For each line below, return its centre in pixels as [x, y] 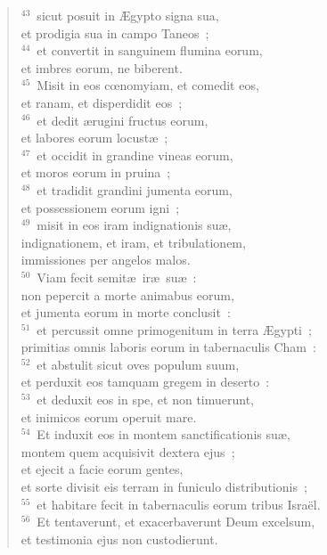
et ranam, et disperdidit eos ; [102, 102]
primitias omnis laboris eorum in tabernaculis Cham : [168, 347]
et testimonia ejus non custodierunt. [119, 539]
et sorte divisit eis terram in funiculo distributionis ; [164, 487]
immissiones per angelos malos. [106, 260]
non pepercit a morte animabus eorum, [127, 294]
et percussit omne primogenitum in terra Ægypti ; [174, 329]
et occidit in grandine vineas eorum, [135, 155]
